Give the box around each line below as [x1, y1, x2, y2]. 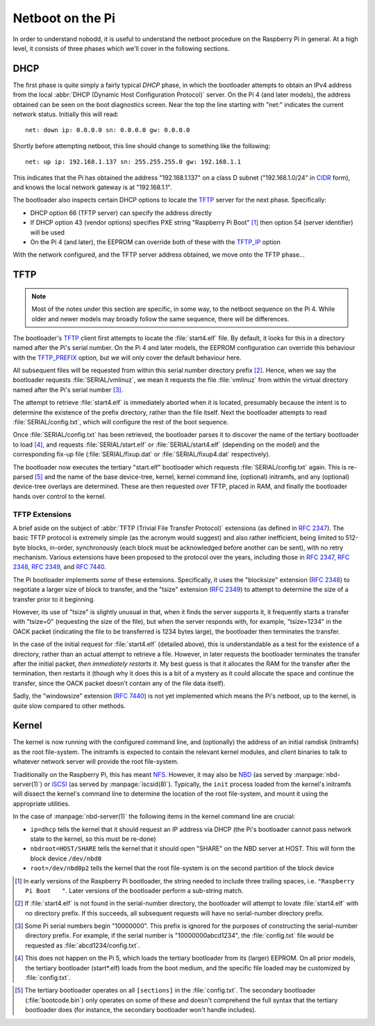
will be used [30, 228, 65, 237]
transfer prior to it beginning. [12, 595, 95, 603]
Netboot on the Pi [12, 10, 116, 26]
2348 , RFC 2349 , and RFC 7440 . [12, 563, 107, 571]
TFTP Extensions [12, 509, 72, 519]
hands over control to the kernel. [12, 492, 107, 500]
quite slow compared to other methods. [12, 701, 126, 710]
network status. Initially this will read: [12, 110, 119, 118]
